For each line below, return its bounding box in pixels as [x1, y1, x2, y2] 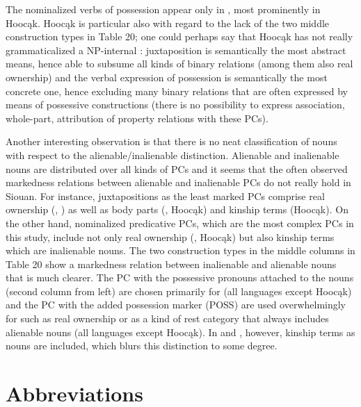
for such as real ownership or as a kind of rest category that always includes [6, 311, 329, 326]
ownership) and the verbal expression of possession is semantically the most [6, 69, 328, 84]
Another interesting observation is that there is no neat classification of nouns [6, 134, 337, 149]
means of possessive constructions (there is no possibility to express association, [6, 97, 345, 112]
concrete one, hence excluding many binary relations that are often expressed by [6, 83, 348, 98]
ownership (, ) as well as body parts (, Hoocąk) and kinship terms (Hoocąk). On [6, 202, 348, 217]
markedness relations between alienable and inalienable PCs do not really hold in [6, 175, 351, 190]
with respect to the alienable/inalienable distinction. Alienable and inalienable [6, 147, 339, 162]
